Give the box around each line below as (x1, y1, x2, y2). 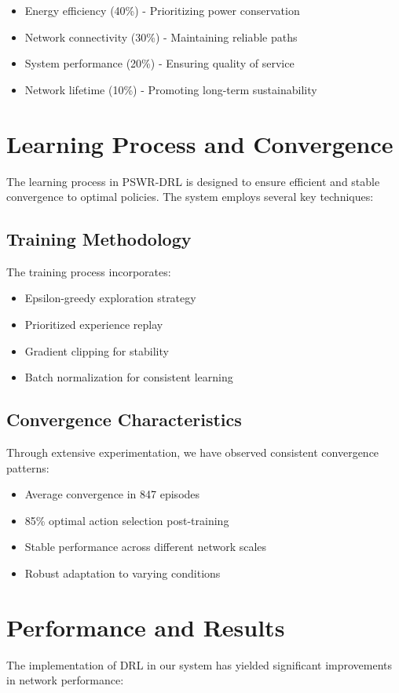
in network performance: (6, 672, 124, 688)
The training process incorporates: (6, 263, 171, 279)
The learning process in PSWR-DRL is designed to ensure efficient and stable (6, 173, 380, 189)
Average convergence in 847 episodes (24, 486, 200, 502)
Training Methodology (6, 227, 192, 251)
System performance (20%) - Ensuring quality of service (24, 55, 295, 71)
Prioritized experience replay (24, 316, 163, 333)
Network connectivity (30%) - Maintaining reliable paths (24, 28, 298, 45)
